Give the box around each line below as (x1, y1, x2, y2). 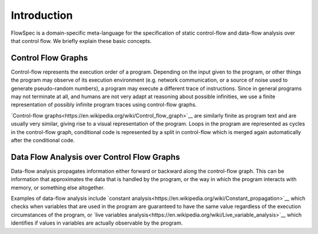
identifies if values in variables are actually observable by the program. (11, 219, 183, 226)
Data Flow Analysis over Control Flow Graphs (11, 152, 180, 162)
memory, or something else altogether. (11, 184, 105, 191)
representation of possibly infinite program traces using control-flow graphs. (11, 101, 197, 108)
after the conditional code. (11, 136, 75, 143)
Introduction (11, 9, 73, 22)
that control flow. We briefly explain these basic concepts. (11, 37, 152, 44)
